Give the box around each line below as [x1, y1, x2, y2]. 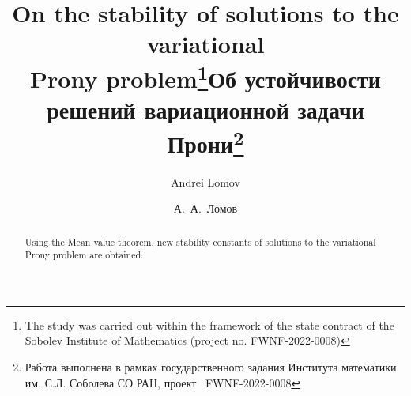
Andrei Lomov [171, 173, 240, 190]
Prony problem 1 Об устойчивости [30, 58, 381, 94]
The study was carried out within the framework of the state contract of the [25, 316, 394, 333]
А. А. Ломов [173, 200, 238, 217]
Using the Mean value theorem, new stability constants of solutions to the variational [25, 235, 376, 248]
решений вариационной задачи [47, 93, 364, 126]
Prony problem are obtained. [25, 248, 144, 262]
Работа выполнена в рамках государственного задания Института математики [25, 359, 397, 375]
